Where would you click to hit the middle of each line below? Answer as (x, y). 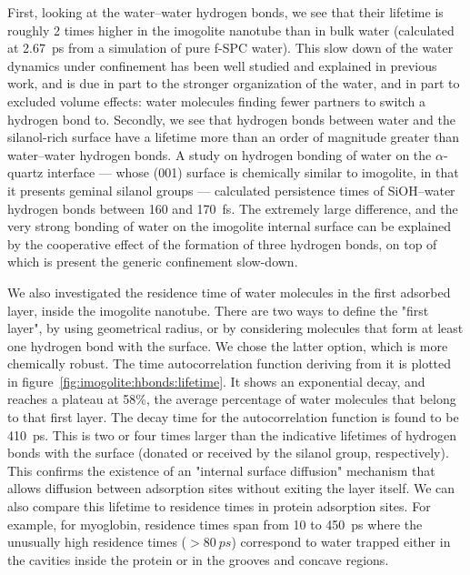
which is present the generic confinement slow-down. (153, 262)
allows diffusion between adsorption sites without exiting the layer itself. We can (231, 488)
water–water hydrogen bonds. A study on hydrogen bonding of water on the (220, 154)
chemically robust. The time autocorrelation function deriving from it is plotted (230, 363)
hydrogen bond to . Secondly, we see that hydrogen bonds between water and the (232, 119)
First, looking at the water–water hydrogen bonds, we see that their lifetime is (225, 12)
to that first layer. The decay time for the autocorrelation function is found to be (233, 417)
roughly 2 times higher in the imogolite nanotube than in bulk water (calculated (231, 30)
